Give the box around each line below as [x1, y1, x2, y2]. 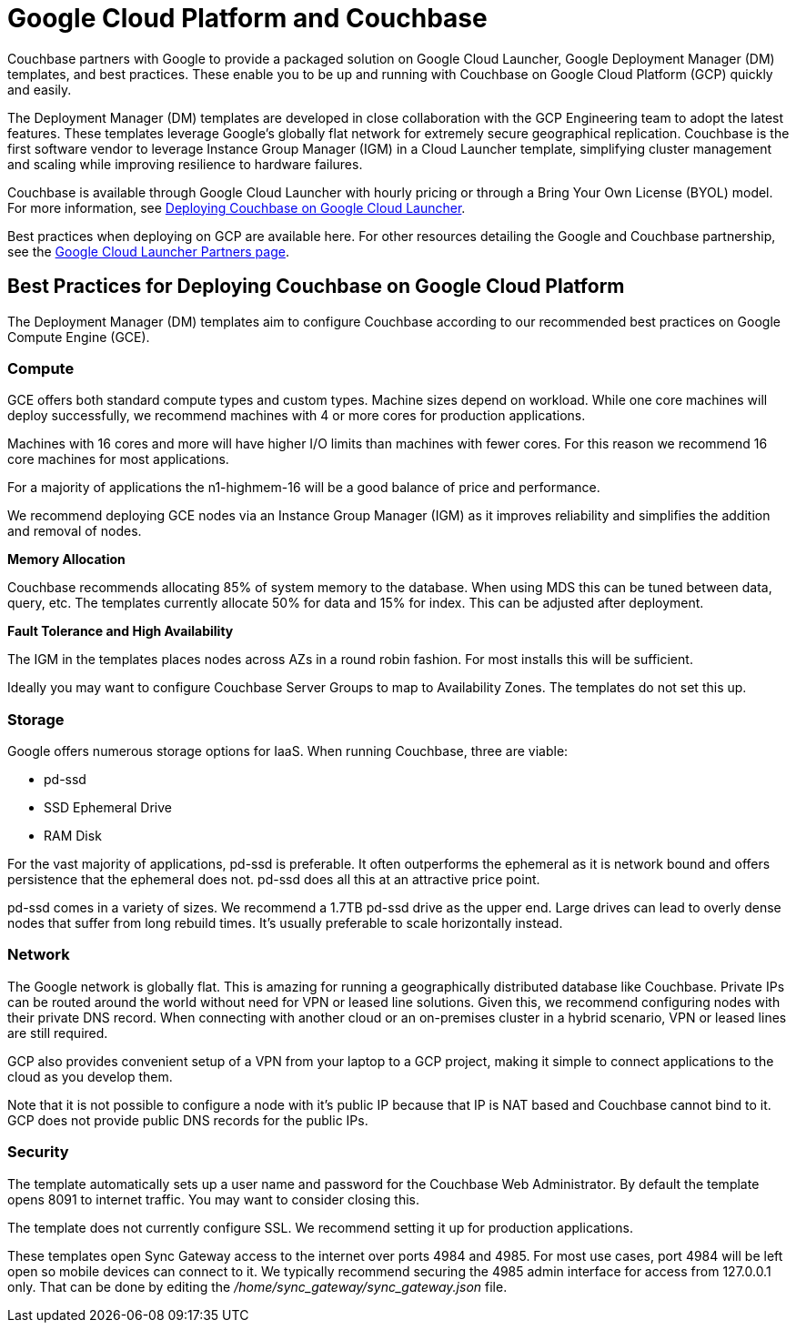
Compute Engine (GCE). [7, 328, 150, 345]
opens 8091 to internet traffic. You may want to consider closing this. [7, 1191, 419, 1207]
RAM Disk [44, 828, 102, 844]
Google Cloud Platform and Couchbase [7, 3, 488, 34]
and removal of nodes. [7, 523, 142, 539]
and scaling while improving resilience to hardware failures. [7, 156, 363, 172]
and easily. [7, 81, 72, 97]
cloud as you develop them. [7, 1068, 173, 1084]
